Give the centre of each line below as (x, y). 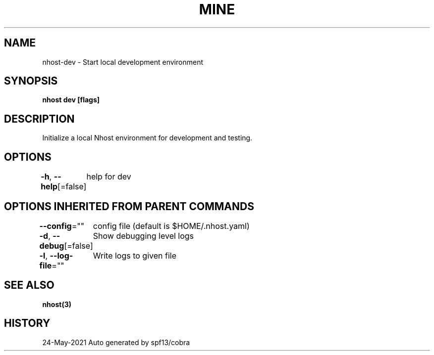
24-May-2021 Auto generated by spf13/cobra (116, 342)
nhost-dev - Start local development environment (123, 62)
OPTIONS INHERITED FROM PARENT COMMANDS (129, 206)
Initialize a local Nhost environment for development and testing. (147, 138)
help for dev (109, 177)
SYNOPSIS (31, 81)
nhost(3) (57, 304)
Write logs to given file (135, 255)
